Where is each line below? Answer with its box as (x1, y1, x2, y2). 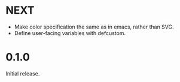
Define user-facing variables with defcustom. (14, 29, 126, 36)
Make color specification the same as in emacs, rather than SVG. (14, 23, 174, 30)
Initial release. (5, 70, 40, 77)
